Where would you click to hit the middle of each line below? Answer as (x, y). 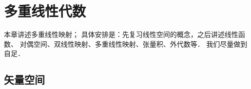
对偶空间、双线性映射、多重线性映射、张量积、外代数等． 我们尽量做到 (134, 44)
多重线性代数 (45, 11)
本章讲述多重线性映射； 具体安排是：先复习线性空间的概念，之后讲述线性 (121, 34)
